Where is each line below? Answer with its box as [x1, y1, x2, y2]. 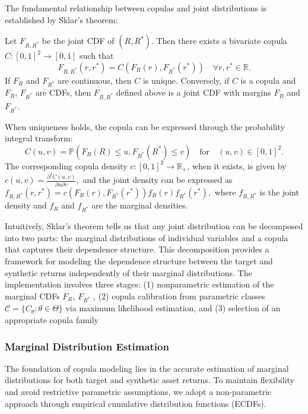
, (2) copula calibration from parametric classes [93, 289, 265, 302]
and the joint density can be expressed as [82, 173, 233, 186]
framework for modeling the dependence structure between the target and [5, 254, 273, 267]
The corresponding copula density [5, 159, 128, 172]
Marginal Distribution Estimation [5, 339, 169, 353]
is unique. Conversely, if [143, 74, 230, 86]
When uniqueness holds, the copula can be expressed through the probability [5, 120, 285, 132]
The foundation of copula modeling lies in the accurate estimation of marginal [5, 362, 289, 374]
